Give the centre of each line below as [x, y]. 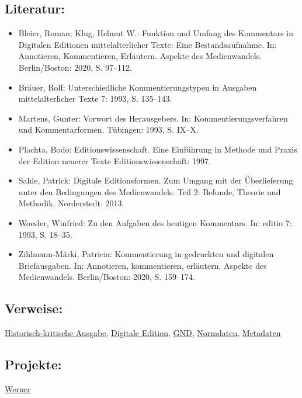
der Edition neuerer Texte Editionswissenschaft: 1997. [114, 160]
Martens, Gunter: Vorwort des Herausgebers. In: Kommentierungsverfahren [153, 118]
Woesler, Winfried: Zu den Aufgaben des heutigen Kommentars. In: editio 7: [155, 222]
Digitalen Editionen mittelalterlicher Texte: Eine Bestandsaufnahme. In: [147, 44]
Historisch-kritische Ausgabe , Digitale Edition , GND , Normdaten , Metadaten [143, 333]
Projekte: [33, 364]
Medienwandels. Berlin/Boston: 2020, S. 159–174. [107, 277]
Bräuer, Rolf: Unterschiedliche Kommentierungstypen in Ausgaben [138, 87]
